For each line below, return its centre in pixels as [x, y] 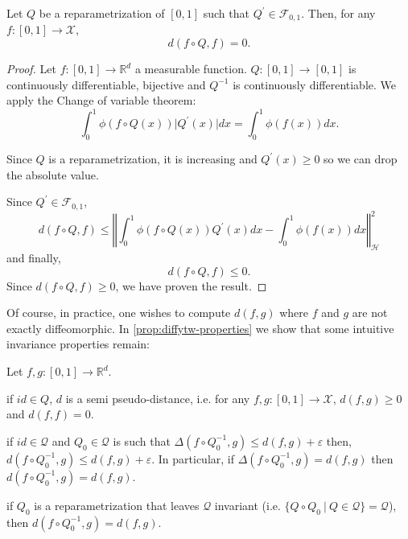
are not [370, 313]
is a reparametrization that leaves [117, 505]
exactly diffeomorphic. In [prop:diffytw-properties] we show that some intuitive [200, 328]
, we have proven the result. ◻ [191, 285]
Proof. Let [31, 69]
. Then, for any [338, 13]
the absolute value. [53, 174]
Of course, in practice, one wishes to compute [119, 313]
